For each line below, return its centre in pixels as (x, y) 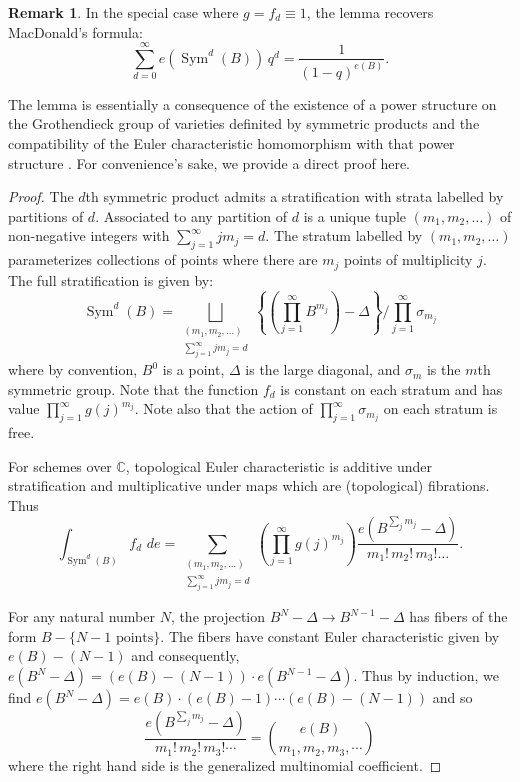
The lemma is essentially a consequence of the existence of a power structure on (252, 103)
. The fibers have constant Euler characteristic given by (330, 635)
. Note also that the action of (223, 408)
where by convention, (73, 369)
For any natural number (81, 616)
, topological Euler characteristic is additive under (279, 465)
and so (452, 697)
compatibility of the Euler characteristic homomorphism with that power (231, 143)
